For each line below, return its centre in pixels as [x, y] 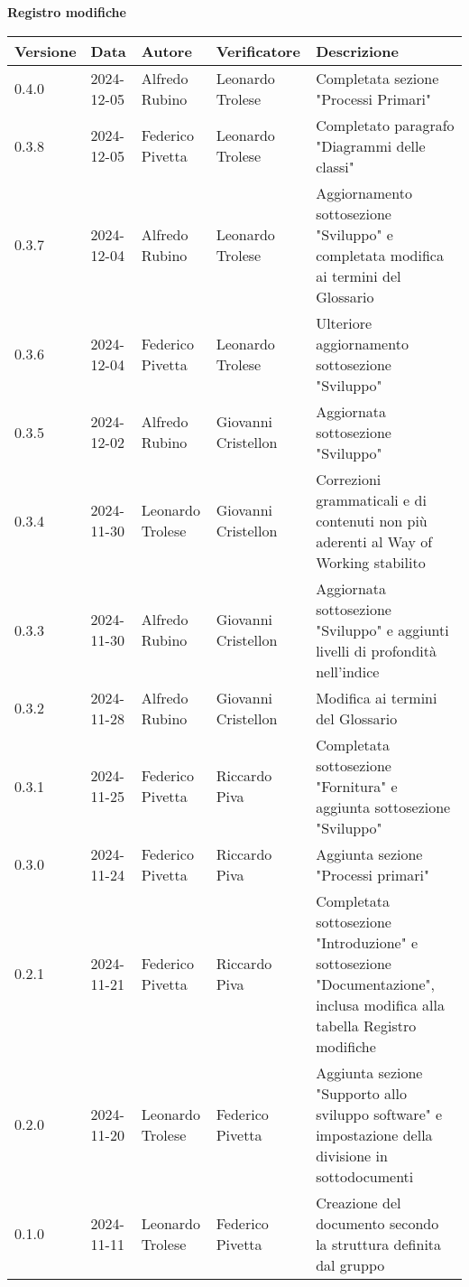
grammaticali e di [371, 499]
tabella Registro [366, 1025]
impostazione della [374, 1134]
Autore [166, 51]
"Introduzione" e [367, 942]
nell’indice [348, 671]
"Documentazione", [375, 984]
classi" [335, 166]
